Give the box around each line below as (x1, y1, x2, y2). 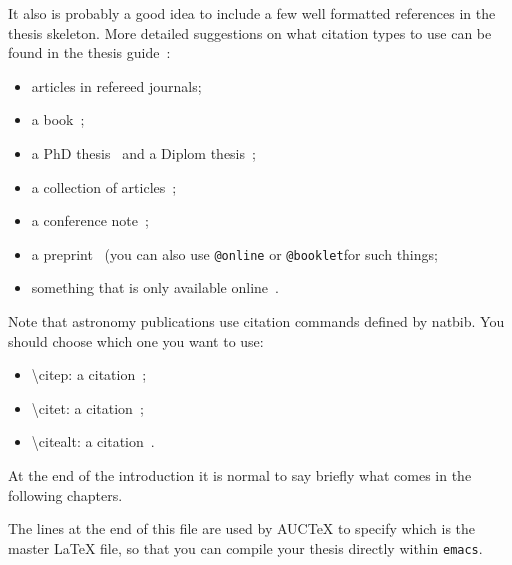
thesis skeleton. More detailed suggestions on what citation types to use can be (8, 22, 492, 43)
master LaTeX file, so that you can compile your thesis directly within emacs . (8, 537, 483, 558)
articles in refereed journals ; (31, 75, 202, 96)
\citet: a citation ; (31, 397, 144, 418)
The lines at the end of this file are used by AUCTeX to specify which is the (8, 518, 476, 539)
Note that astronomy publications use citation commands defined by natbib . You (8, 311, 505, 331)
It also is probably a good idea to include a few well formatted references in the (8, 3, 496, 23)
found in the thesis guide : (8, 42, 171, 63)
